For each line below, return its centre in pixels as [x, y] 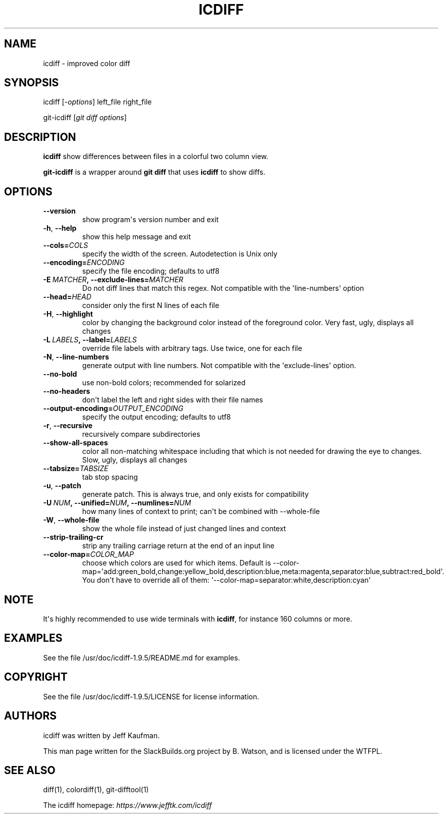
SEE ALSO [30, 770]
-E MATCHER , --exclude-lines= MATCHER [113, 280]
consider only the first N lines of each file [151, 305]
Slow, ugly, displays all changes [135, 460]
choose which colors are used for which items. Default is [177, 563]
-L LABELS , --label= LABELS [90, 340]
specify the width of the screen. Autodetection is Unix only [180, 254]
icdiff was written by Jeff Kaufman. [101, 735]
